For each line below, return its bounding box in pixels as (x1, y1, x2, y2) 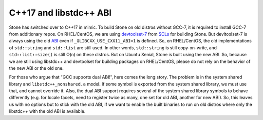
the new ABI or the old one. (9, 65, 64, 71)
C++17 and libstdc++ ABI (9, 7, 112, 18)
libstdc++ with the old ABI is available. (9, 108, 86, 114)
